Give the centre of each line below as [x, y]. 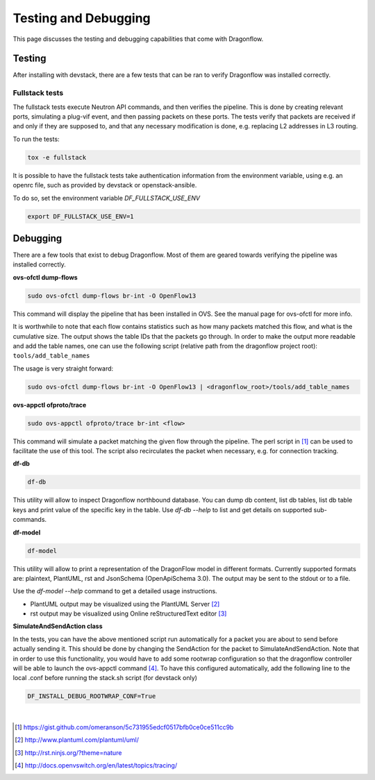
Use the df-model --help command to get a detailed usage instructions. [115, 591]
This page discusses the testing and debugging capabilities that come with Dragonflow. [138, 39]
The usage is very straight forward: [63, 368]
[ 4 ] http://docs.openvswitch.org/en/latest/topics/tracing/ [96, 765]
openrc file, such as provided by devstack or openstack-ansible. [105, 185]
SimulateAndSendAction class [58, 626]
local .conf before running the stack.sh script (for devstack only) [105, 678]
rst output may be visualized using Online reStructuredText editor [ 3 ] [128, 613]
